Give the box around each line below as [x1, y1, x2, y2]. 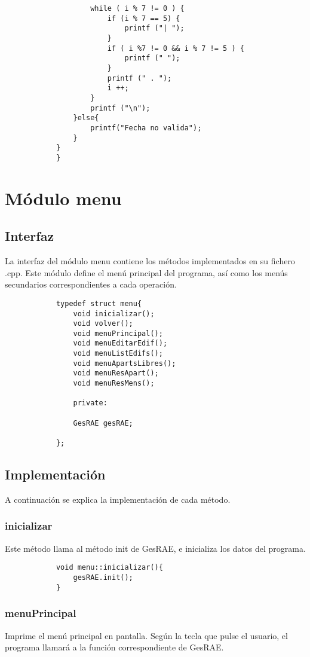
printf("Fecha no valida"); [90, 123, 202, 132]
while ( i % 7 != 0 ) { [90, 4, 185, 13]
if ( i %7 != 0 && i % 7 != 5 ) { [107, 44, 244, 53]
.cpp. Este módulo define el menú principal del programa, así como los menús [5, 266, 288, 279]
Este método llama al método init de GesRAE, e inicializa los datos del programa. [5, 542, 306, 554]
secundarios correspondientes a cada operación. [5, 278, 177, 291]
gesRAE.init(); [73, 573, 133, 582]
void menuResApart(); [73, 369, 159, 378]
